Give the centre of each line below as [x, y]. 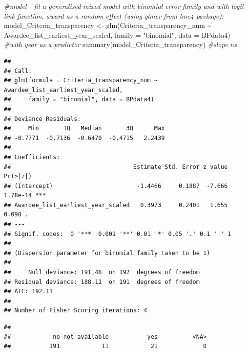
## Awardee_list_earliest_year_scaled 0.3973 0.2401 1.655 [116, 205]
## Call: [18, 71]
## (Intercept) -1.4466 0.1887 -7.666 [116, 186]
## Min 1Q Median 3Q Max [84, 129]
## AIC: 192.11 [29, 292]
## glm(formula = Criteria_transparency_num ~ [81, 81]
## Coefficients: [32, 157]
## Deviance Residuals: [42, 119]
